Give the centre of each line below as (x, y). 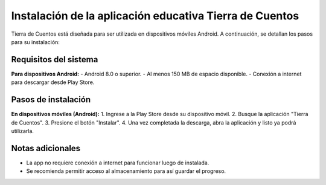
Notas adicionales (46, 148)
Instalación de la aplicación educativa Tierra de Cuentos (155, 16)
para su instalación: (36, 42)
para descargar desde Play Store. (53, 82)
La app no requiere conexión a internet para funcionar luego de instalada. (118, 163)
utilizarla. (23, 131)
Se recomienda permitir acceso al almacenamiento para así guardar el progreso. (126, 171)
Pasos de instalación (51, 100)
